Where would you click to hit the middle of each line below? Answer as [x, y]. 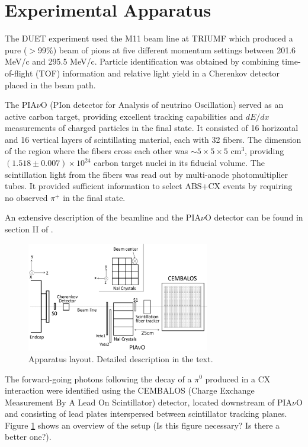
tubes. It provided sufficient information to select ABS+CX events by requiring [149, 186]
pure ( [16, 50]
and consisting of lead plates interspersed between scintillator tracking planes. [146, 414]
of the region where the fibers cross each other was [97, 151]
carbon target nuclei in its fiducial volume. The [179, 163]
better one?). [28, 437]
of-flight [19, 73]
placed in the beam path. [50, 84]
